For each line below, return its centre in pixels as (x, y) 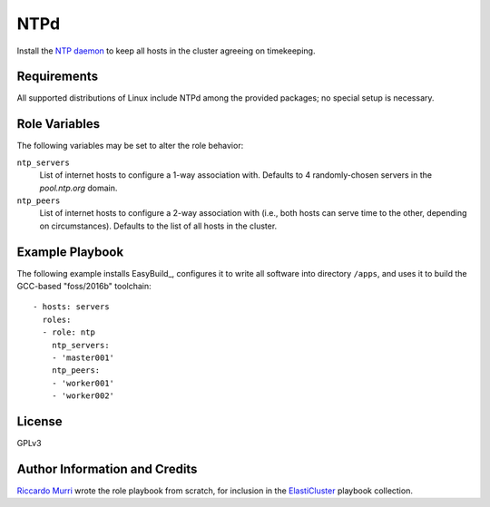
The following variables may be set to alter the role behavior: (130, 146)
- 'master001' (83, 357)
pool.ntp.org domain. (78, 188)
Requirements (58, 77)
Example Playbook (70, 252)
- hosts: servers (71, 307)
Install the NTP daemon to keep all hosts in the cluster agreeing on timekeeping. (166, 51)
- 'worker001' (83, 383)
